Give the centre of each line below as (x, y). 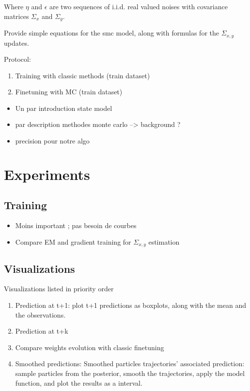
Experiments (47, 174)
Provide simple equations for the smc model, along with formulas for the (111, 33)
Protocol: (17, 59)
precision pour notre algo (52, 141)
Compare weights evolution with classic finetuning (90, 347)
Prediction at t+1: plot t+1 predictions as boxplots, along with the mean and (131, 305)
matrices (16, 16)
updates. (16, 43)
